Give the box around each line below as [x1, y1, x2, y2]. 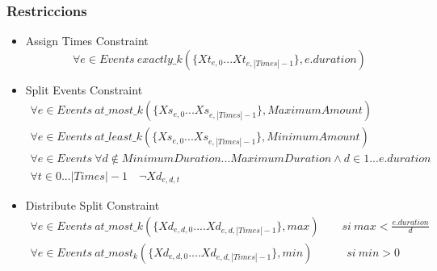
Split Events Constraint [25, 81, 143, 98]
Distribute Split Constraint [25, 196, 160, 213]
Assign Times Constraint [25, 32, 149, 49]
